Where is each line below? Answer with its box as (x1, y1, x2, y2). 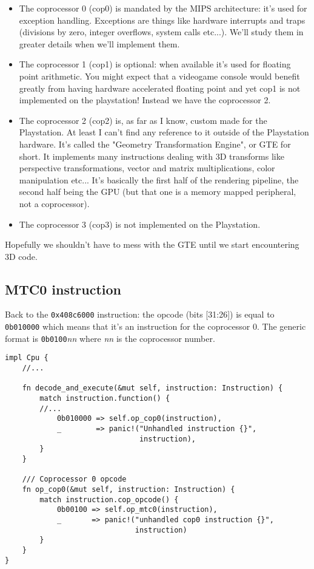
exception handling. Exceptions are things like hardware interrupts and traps (19, 13, 306, 26)
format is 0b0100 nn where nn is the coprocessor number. (5, 332, 215, 344)
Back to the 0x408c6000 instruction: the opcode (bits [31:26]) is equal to (5, 308, 275, 321)
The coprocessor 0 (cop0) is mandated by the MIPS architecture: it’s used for (19, 2, 307, 14)
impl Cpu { (5, 353, 48, 363)
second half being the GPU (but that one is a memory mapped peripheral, (19, 185, 296, 198)
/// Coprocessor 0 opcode (22, 475, 127, 484)
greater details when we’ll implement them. (19, 37, 180, 50)
